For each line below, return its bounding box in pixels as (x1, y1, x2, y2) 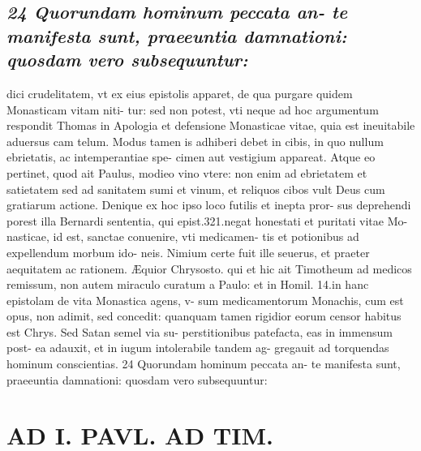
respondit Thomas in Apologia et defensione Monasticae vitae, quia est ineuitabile (6, 117, 415, 134)
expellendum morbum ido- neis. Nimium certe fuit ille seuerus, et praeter (6, 243, 370, 260)
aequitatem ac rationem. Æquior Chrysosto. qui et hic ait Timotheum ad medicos (6, 260, 412, 277)
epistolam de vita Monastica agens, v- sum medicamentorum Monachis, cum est (6, 291, 404, 308)
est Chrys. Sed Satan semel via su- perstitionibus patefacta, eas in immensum (6, 323, 393, 340)
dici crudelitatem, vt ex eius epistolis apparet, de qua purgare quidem (6, 84, 353, 101)
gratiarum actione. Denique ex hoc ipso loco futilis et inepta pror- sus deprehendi (6, 196, 411, 213)
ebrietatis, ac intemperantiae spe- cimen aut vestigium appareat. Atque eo (6, 148, 376, 165)
